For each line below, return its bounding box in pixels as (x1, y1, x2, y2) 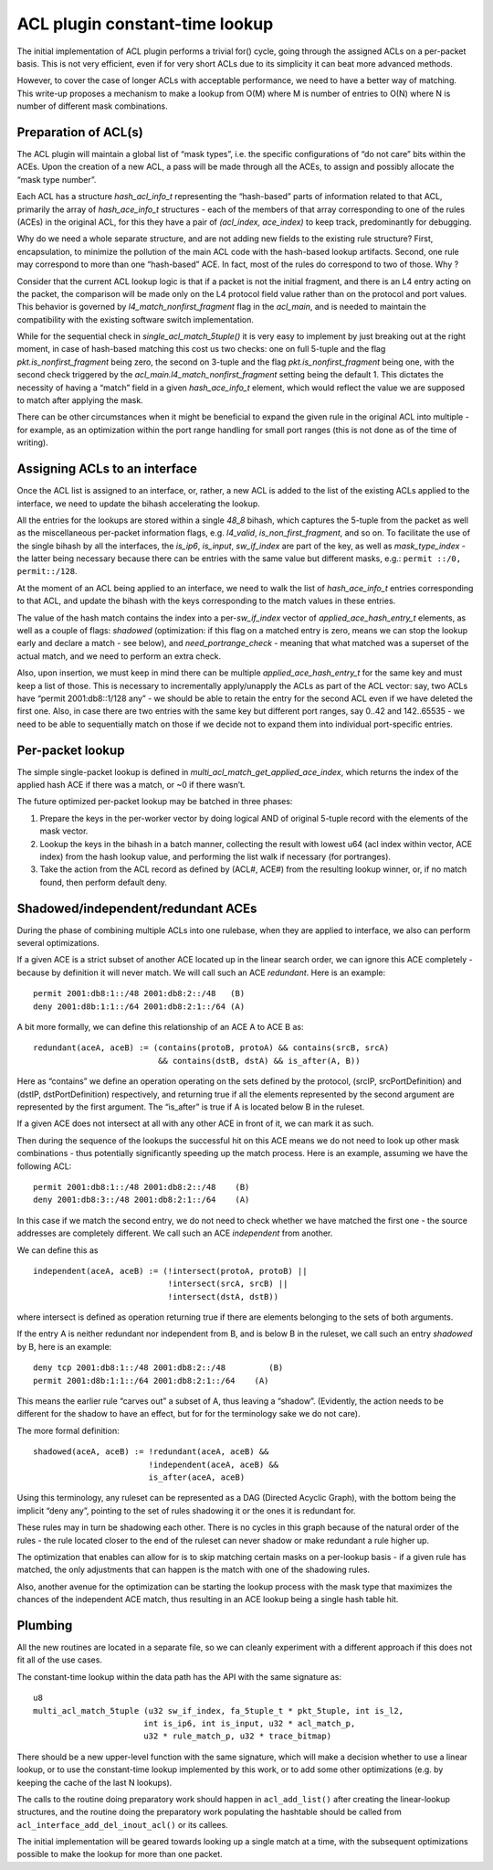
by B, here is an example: (16, 1341, 112, 1352)
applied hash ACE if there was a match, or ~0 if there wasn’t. (16, 780, 246, 791)
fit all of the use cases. (16, 1654, 102, 1665)
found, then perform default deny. (39, 877, 168, 887)
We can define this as (16, 1244, 99, 1256)
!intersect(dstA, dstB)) (167, 1291, 278, 1302)
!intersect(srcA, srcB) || (167, 1279, 288, 1289)
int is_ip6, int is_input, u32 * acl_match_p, (142, 1718, 356, 1728)
